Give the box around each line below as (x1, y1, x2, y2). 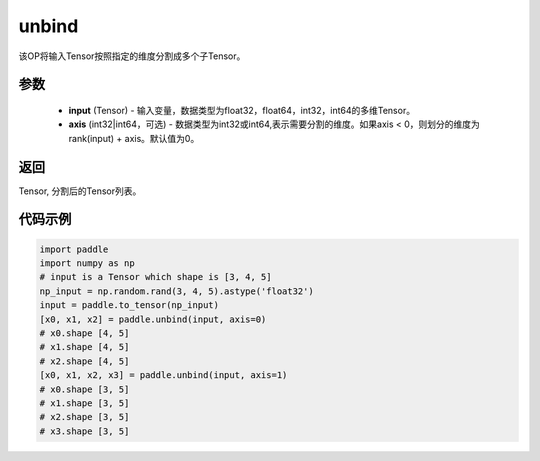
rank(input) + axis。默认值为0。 (68, 132, 200, 144)
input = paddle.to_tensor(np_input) (39, 300, 220, 311)
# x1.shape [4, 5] (39, 341, 130, 353)
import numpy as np (39, 258, 135, 269)
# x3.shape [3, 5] (39, 425, 130, 437)
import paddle (39, 243, 109, 255)
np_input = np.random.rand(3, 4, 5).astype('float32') (39, 285, 314, 297)
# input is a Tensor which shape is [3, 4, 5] (39, 271, 272, 283)
